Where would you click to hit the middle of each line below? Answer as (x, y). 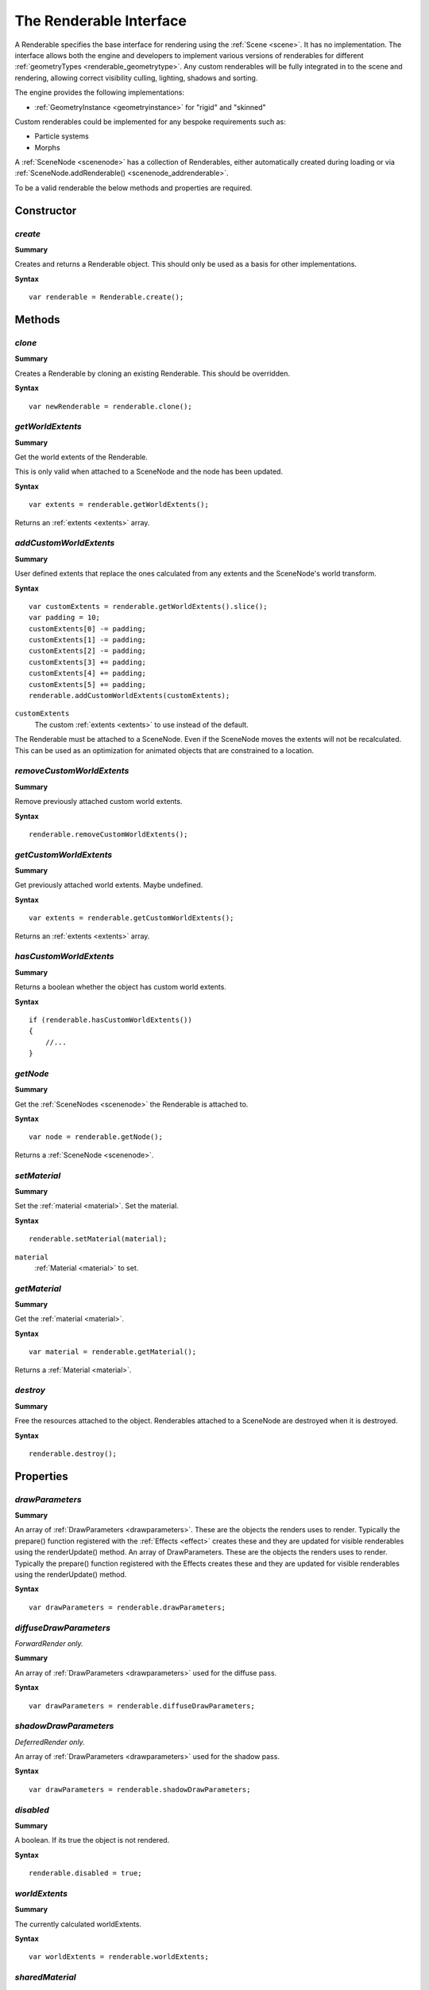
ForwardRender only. (49, 1643)
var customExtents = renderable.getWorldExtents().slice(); (148, 606)
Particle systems (62, 136)
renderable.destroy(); (73, 1453)
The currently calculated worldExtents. (78, 1924)
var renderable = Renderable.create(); (106, 297)
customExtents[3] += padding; (88, 662)
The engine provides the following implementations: (99, 92)
